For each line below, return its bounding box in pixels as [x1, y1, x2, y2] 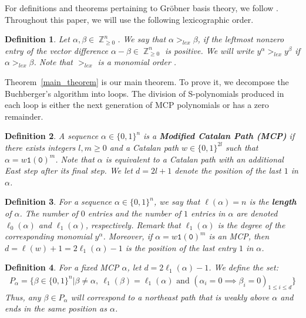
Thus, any [5, 290, 41, 303]
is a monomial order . [97, 56, 177, 68]
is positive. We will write [164, 44, 254, 56]
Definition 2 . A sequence [5, 130, 99, 142]
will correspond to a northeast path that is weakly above [70, 290, 270, 303]
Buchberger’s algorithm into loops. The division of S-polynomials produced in [5, 87, 284, 99]
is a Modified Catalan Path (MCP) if [143, 130, 295, 142]
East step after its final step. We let [5, 164, 133, 177]
